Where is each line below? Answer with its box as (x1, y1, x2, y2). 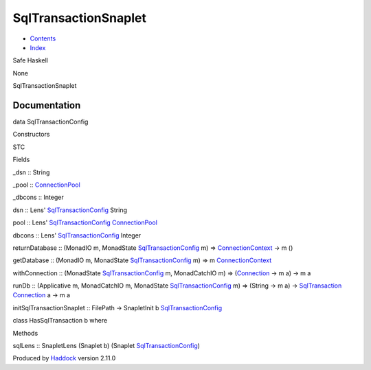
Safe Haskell (12, 56, 48, 65)
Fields (12, 155, 30, 164)
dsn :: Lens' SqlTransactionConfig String (12, 206, 127, 214)
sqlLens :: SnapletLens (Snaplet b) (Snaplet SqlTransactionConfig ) (12, 342, 201, 350)
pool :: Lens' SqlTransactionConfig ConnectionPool (12, 218, 158, 227)
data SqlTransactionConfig (12, 117, 89, 126)
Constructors (12, 130, 50, 139)
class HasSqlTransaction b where (12, 316, 108, 325)
